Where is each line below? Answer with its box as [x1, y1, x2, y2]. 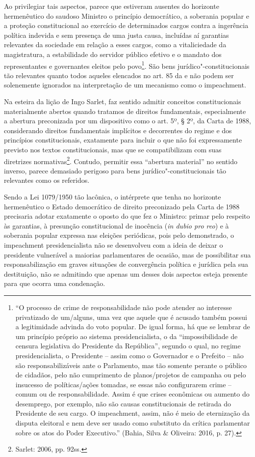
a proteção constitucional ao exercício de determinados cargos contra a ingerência [4, 20, 249, 30]
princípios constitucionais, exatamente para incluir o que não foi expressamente [4, 135, 242, 145]
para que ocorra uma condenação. [4, 278, 105, 288]
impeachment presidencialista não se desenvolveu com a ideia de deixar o [4, 239, 223, 250]
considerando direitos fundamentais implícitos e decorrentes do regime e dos [4, 125, 232, 135]
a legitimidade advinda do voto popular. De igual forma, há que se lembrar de [15, 321, 250, 332]
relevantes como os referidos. [4, 175, 90, 185]
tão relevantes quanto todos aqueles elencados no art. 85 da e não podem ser [4, 70, 234, 80]
